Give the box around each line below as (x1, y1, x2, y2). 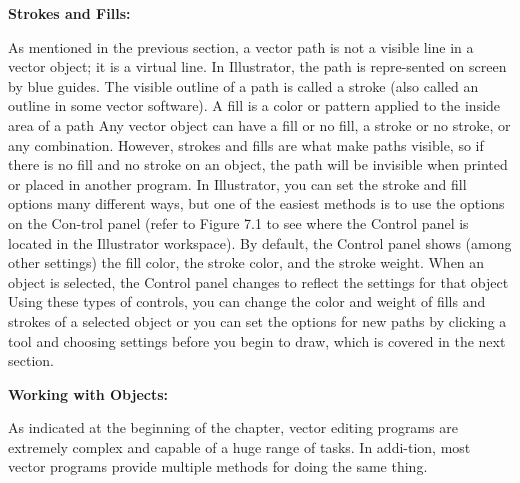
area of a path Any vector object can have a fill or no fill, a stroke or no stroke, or (8, 114, 511, 135)
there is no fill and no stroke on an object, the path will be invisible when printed (8, 154, 508, 175)
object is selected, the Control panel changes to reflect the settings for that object (8, 271, 509, 292)
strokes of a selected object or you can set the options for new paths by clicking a (8, 310, 507, 331)
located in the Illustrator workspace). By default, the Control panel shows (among (8, 232, 512, 253)
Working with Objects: (8, 383, 168, 404)
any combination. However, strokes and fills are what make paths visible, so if (8, 134, 484, 155)
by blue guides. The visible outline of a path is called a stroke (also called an (8, 75, 479, 96)
